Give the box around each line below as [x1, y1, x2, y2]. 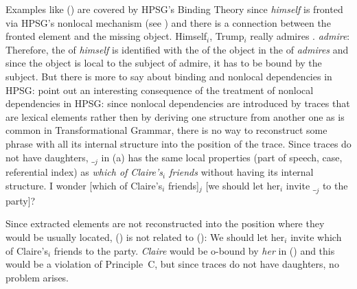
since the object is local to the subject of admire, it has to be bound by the [5, 56, 322, 70]
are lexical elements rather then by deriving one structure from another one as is [5, 109, 345, 124]
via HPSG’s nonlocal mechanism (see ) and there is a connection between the [5, 15, 331, 30]
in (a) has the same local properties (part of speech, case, [101, 150, 343, 164]
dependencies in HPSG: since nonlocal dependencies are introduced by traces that [5, 96, 350, 111]
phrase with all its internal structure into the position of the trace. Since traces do [5, 136, 352, 150]
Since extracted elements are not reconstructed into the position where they [5, 216, 325, 231]
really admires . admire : [250, 29, 350, 43]
